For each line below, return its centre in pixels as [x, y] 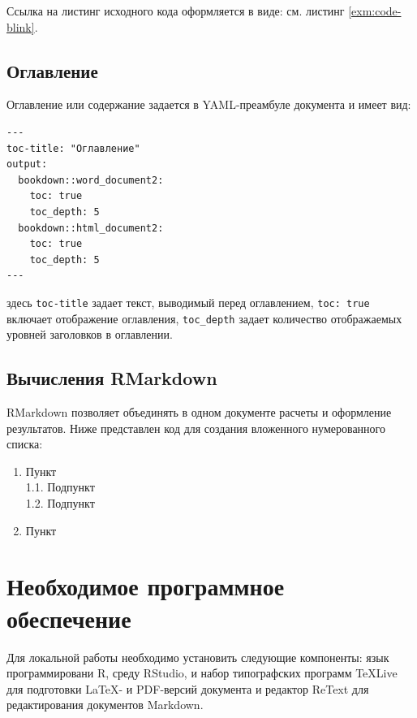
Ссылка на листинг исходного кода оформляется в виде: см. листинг [176, 11]
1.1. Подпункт [60, 487]
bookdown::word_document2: [91, 180]
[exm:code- [375, 11]
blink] [21, 26]
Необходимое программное [146, 586]
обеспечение [69, 618]
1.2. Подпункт [60, 503]
